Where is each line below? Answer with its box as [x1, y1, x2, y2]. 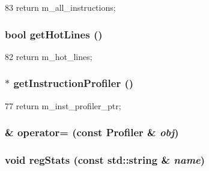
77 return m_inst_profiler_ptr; [5, 99, 121, 112]
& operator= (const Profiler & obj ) [5, 125, 179, 140]
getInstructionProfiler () [13, 76, 134, 91]
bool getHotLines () [5, 26, 103, 41]
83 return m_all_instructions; [5, 1, 116, 13]
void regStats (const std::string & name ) [5, 152, 205, 167]
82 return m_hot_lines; [5, 50, 92, 62]
